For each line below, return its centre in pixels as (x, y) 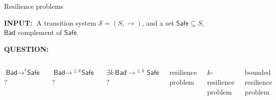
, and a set (158, 22)
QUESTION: (26, 49)
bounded (258, 72)
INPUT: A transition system (50, 22)
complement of (40, 32)
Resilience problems (34, 6)
